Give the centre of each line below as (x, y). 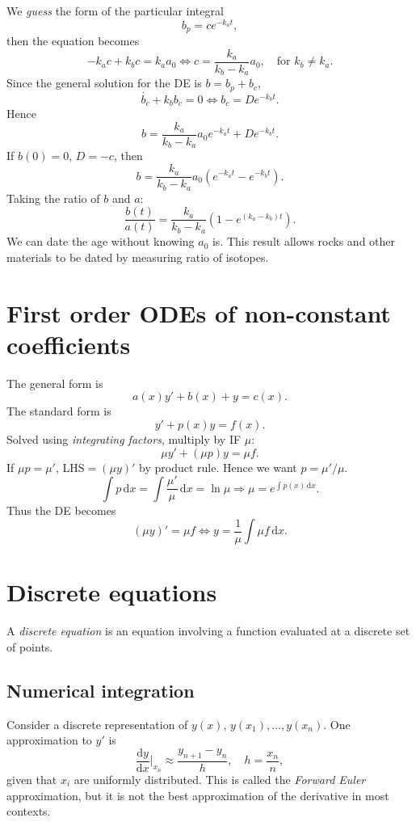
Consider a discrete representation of (97, 724)
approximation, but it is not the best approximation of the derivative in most (198, 795)
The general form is (55, 383)
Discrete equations (112, 592)
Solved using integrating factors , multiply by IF (124, 438)
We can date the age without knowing (101, 241)
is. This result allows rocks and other (304, 241)
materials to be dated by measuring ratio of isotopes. (138, 257)
